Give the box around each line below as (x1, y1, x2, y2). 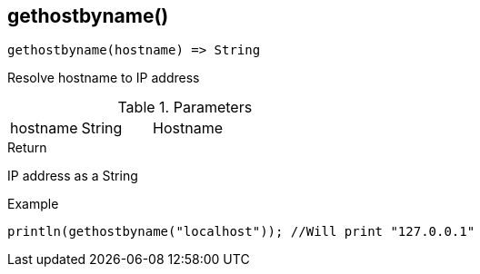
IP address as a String (7, 168, 138, 184)
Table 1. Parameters (117, 98, 253, 117)
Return (7, 140, 47, 156)
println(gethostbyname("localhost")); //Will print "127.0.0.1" (7, 224, 475, 240)
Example (7, 196, 59, 212)
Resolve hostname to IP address (7, 70, 200, 86)
